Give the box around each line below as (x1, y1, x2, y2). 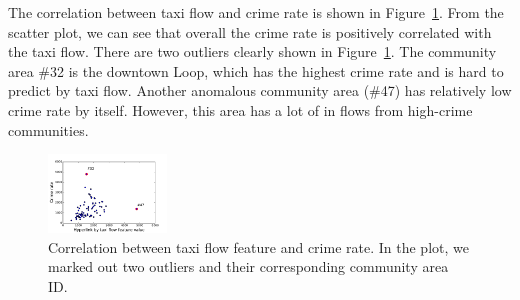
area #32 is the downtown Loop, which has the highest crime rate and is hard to (8, 60, 504, 81)
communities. (8, 119, 89, 140)
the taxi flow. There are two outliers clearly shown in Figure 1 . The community (8, 41, 497, 62)
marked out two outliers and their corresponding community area (48, 256, 449, 277)
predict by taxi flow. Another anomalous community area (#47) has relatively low (8, 80, 512, 101)
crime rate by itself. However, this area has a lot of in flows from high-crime (8, 99, 473, 120)
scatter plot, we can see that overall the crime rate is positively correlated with (8, 21, 492, 42)
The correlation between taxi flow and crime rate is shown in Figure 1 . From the (8, 2, 504, 22)
